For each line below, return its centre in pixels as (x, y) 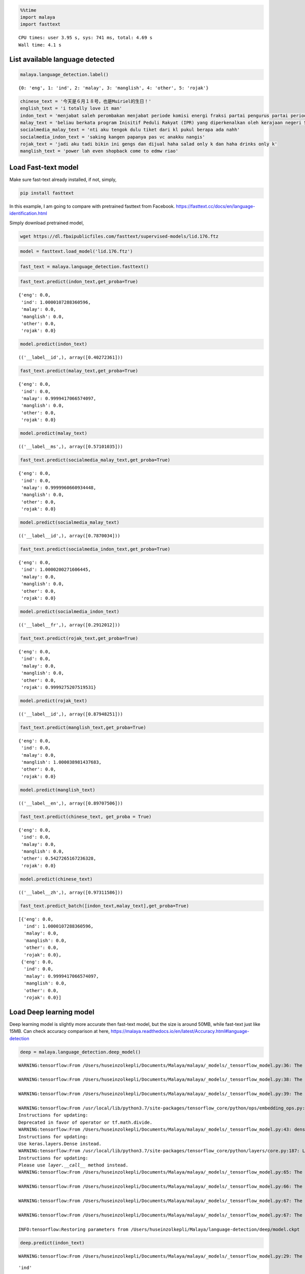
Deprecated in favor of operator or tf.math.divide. (85, 1122)
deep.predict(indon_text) (52, 1243)
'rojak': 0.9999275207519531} (59, 687)
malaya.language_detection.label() (64, 74)
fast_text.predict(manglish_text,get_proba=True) (83, 727)
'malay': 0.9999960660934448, (59, 487)
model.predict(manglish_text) (58, 790)
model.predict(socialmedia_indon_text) (70, 612)
